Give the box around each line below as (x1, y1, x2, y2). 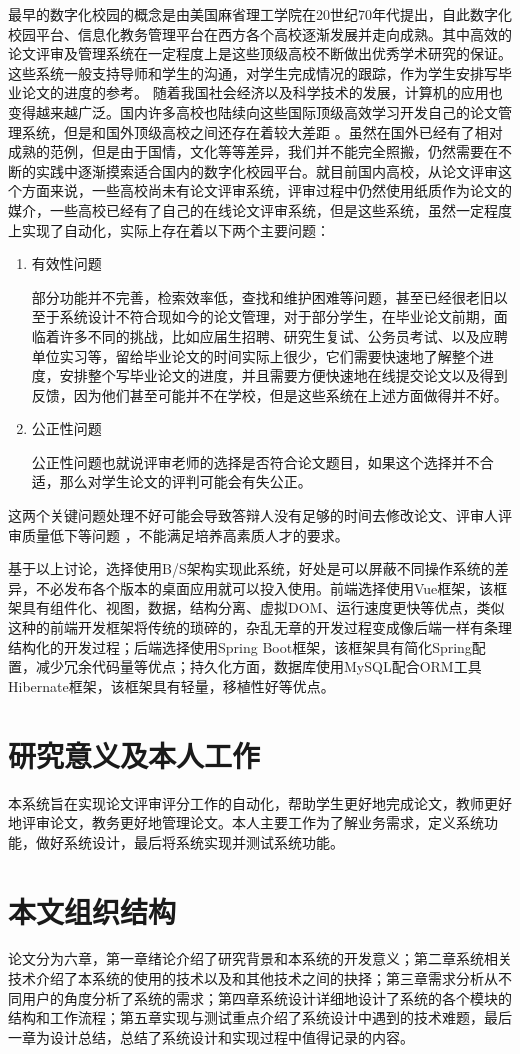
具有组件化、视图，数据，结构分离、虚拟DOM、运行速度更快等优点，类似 (21, 597, 505, 618)
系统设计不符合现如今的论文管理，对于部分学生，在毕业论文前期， (59, 306, 494, 327)
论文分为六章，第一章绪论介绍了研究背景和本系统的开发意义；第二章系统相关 (8, 948, 512, 969)
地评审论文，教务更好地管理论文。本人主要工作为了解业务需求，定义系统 (8, 812, 484, 833)
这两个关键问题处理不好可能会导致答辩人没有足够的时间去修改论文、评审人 (8, 505, 498, 526)
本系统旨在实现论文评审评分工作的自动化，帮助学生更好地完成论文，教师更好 (8, 792, 512, 813)
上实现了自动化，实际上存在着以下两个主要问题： (8, 219, 330, 240)
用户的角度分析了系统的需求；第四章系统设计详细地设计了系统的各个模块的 (21, 987, 512, 1008)
